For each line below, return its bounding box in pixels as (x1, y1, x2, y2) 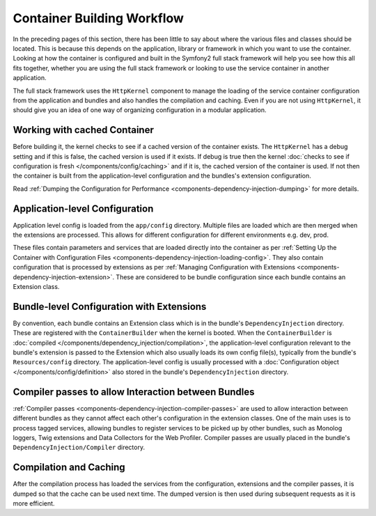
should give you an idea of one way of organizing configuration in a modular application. (13, 106, 267, 114)
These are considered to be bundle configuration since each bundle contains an (116, 272, 346, 281)
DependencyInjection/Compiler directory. (13, 443, 146, 452)
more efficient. (13, 499, 55, 508)
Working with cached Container (13, 124, 155, 136)
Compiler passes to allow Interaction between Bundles (13, 386, 255, 398)
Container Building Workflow (13, 10, 185, 26)
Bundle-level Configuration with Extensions (13, 300, 207, 313)
